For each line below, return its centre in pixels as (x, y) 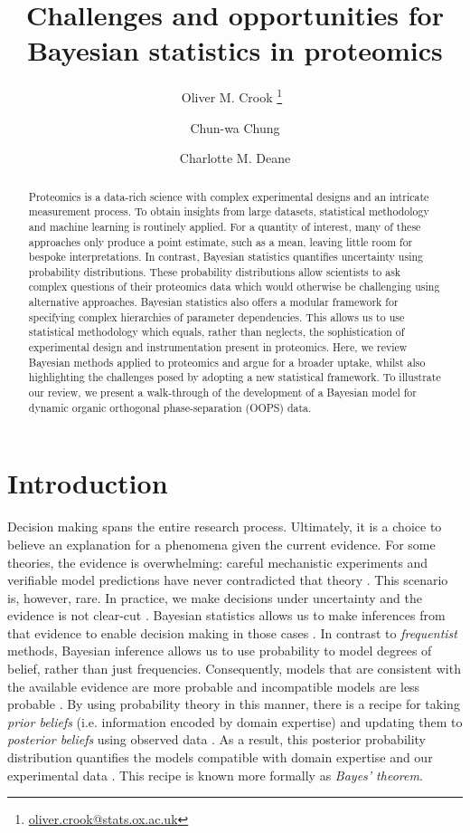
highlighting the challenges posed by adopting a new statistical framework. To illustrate (235, 377)
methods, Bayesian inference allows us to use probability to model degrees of (220, 651)
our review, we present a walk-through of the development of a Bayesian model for (222, 393)
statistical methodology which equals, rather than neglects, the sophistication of (216, 332)
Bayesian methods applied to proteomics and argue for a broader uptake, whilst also (227, 362)
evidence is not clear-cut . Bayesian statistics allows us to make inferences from (226, 615)
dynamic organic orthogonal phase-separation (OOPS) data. (170, 407)
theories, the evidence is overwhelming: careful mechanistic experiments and (218, 562)
